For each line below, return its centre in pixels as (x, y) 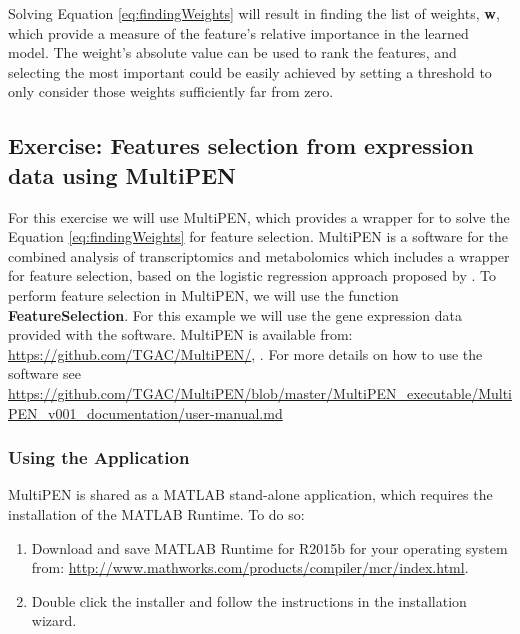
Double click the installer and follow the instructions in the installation (249, 600)
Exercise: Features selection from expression (241, 145)
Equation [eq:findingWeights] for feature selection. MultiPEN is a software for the (258, 236)
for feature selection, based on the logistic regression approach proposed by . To (252, 275)
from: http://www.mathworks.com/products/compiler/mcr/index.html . (250, 567)
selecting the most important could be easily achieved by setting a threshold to (250, 71)
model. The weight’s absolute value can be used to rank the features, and (232, 52)
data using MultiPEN (122, 174)
